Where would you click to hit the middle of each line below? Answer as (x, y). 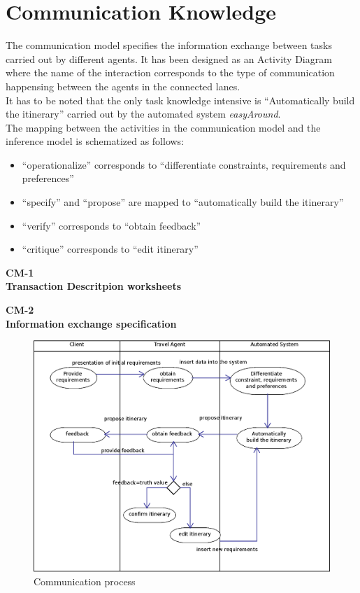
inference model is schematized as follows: (95, 141)
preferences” (48, 178)
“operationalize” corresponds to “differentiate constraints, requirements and (184, 164)
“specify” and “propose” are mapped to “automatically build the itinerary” (183, 202)
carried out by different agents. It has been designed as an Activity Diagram (169, 58)
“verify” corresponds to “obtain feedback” (111, 225)
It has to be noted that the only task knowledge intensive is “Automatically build (180, 100)
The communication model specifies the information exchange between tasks (169, 45)
